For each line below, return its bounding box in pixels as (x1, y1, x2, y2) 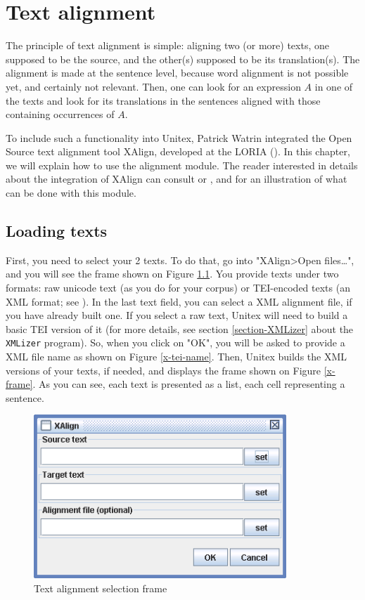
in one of (314, 79, 353, 93)
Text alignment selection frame (34, 580, 167, 595)
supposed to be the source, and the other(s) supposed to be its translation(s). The (6, 51, 360, 66)
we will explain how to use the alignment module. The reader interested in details (6, 157, 358, 172)
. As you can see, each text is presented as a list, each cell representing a (32, 377, 345, 391)
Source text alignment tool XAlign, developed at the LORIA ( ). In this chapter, (6, 144, 350, 159)
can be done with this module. (6, 185, 136, 200)
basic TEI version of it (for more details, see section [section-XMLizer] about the (6, 321, 354, 336)
